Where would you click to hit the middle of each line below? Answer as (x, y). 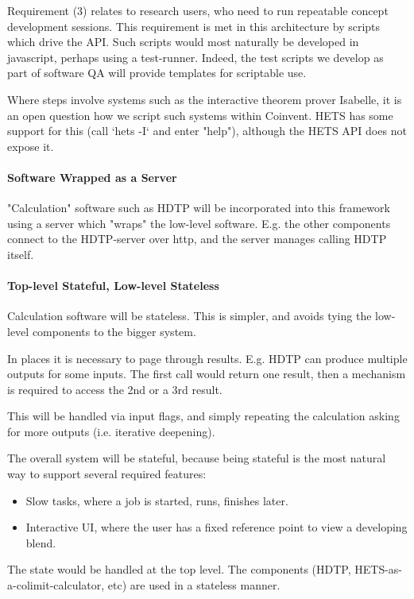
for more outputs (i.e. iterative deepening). (111, 431)
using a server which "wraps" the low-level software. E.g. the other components (199, 223)
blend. (41, 542)
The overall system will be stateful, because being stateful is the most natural (197, 458)
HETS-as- (379, 569)
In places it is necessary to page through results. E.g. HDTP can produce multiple (207, 358)
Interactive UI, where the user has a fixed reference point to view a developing (217, 527)
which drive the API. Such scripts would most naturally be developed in (183, 42)
